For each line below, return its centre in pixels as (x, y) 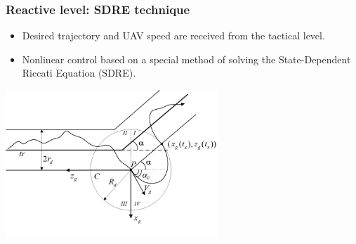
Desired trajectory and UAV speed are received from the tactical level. (173, 36)
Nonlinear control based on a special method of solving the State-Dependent (186, 59)
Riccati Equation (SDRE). (79, 73)
